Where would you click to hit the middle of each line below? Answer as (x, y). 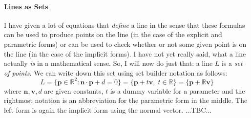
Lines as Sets (26, 6)
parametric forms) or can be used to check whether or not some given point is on (125, 44)
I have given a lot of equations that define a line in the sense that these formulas (125, 25)
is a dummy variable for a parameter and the (178, 90)
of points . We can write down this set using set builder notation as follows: (116, 72)
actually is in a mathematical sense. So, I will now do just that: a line (108, 63)
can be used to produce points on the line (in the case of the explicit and (113, 34)
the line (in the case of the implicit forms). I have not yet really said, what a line (125, 53)
